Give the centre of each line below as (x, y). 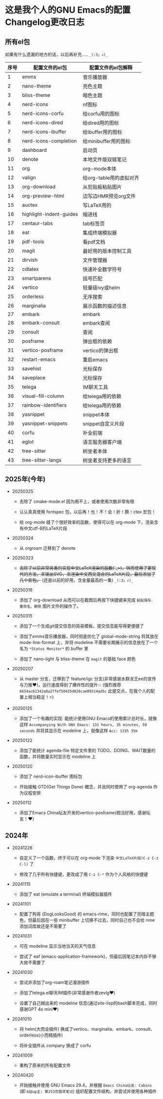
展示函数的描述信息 (105, 306)
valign (29, 177)
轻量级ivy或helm (101, 288)
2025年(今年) (25, 479)
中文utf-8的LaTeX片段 (45, 528)
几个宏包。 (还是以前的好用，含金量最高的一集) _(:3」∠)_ (76, 580)
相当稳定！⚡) (41, 697)
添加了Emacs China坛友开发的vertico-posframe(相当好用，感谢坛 (85, 812)
